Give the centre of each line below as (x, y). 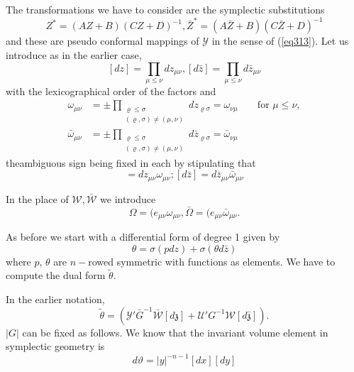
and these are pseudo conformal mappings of (103, 41)
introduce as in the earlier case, (74, 54)
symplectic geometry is (55, 346)
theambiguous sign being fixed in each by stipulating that (131, 162)
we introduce (128, 198)
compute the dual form (56, 275)
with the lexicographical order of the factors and (111, 91)
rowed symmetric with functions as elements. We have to (212, 261)
